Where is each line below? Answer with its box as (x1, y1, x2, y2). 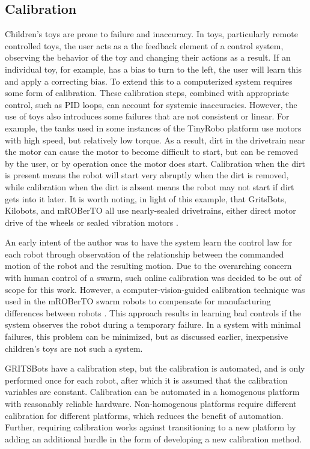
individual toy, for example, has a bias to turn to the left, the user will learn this (5, 62, 302, 75)
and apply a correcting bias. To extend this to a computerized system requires (5, 74, 293, 87)
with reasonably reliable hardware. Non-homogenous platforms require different (5, 397, 297, 410)
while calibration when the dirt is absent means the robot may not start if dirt (5, 180, 294, 193)
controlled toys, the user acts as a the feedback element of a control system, (5, 39, 284, 52)
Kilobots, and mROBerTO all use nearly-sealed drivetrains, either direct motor (5, 204, 296, 217)
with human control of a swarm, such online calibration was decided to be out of (5, 271, 302, 284)
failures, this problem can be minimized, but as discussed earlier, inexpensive (5, 330, 288, 343)
